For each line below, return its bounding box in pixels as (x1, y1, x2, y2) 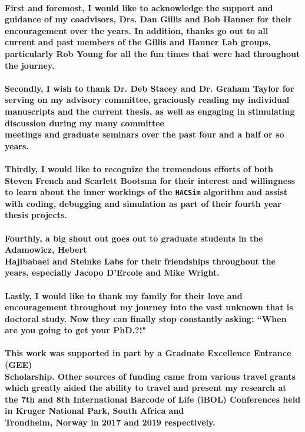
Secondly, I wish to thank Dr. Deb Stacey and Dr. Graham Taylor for (5, 82, 294, 94)
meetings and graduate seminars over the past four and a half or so (5, 128, 284, 140)
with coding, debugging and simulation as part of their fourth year (5, 197, 281, 209)
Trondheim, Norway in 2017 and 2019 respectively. (5, 416, 216, 428)
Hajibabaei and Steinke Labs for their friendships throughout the (5, 254, 276, 267)
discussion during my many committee (5, 116, 164, 129)
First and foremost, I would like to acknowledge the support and (5, 1, 273, 14)
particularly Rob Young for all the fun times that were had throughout (5, 47, 300, 59)
